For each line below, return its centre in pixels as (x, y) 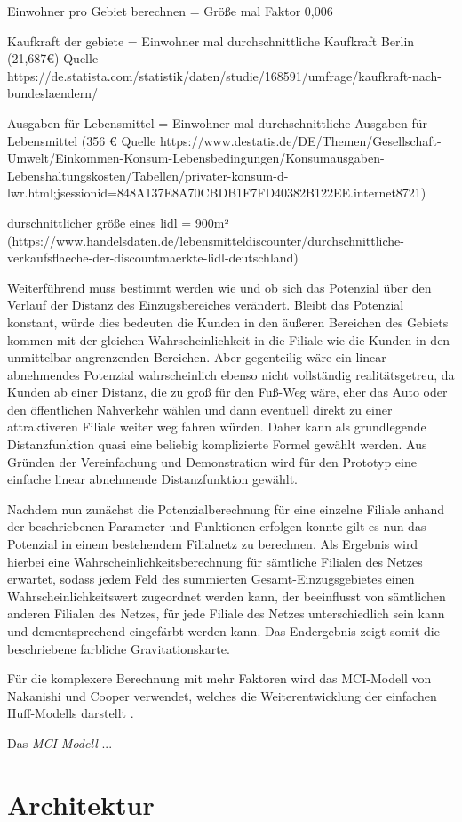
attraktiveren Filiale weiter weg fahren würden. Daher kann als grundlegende (217, 427)
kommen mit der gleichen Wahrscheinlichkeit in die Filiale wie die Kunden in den (229, 339)
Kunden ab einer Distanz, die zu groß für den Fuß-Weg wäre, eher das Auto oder (227, 392)
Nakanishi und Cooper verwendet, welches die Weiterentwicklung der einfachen (222, 695)
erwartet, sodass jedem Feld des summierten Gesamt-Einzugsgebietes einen (211, 579)
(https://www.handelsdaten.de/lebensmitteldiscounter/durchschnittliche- (206, 240)
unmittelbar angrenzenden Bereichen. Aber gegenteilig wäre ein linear (197, 357)
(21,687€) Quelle (53, 58)
